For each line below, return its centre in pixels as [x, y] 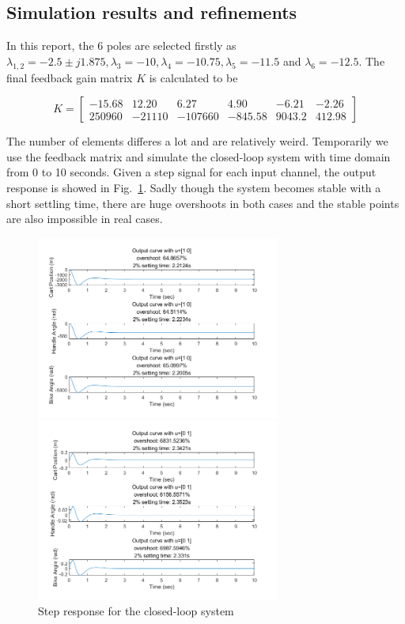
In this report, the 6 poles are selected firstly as [121, 45]
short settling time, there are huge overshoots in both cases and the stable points [203, 203]
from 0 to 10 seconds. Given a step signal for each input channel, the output [191, 172]
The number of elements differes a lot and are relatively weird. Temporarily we [197, 141]
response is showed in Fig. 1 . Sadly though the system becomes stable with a [194, 187]
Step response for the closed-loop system [136, 611]
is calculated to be [193, 77]
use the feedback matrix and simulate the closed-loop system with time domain [199, 156]
